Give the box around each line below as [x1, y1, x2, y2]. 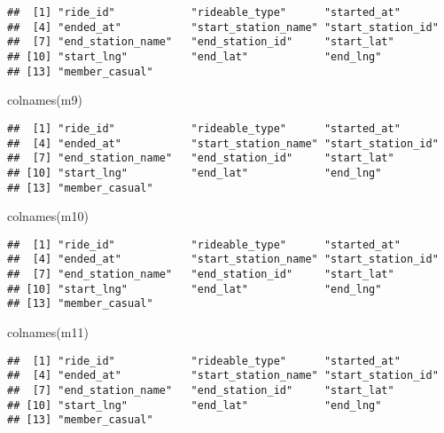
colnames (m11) [7, 323, 89, 342]
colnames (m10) [7, 207, 89, 225]
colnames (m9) [7, 91, 82, 109]
